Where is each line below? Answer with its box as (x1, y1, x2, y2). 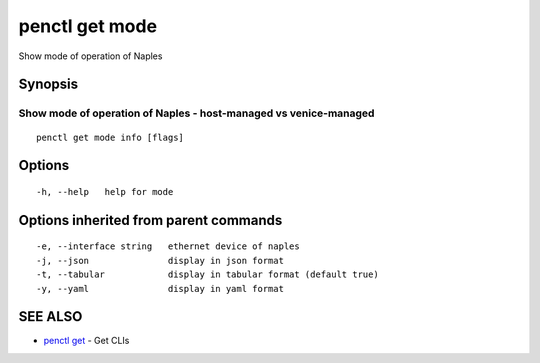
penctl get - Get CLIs (43, 335, 130, 347)
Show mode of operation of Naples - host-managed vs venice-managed (18, 106, 375, 120)
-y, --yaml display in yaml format (36, 283, 285, 294)
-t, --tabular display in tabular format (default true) (36, 269, 379, 280)
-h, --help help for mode (36, 186, 174, 197)
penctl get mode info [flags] (36, 131, 185, 143)
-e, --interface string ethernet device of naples (36, 241, 300, 252)
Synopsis (18, 76, 79, 93)
